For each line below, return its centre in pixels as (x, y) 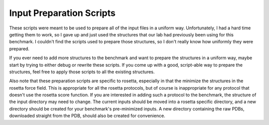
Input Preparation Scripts (62, 13)
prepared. (19, 49)
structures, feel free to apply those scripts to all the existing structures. (82, 72)
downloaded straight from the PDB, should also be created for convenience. (87, 116)
